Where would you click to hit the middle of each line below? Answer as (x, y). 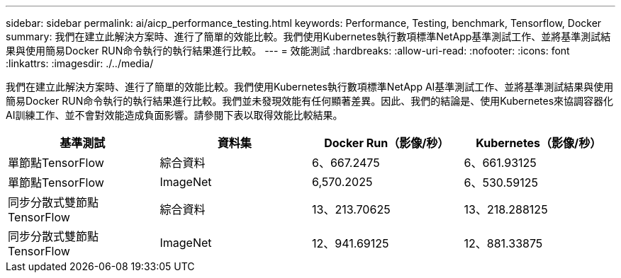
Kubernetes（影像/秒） (539, 143)
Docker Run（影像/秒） (387, 143)
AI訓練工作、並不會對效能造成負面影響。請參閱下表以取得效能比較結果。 (174, 115)
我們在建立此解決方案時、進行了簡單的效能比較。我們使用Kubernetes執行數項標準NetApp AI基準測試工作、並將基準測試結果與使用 (310, 87)
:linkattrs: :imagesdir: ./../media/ (80, 63)
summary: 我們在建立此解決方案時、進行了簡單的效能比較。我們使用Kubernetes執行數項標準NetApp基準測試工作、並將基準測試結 (308, 36)
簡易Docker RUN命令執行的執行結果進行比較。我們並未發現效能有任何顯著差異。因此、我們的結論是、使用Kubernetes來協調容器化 (310, 101)
